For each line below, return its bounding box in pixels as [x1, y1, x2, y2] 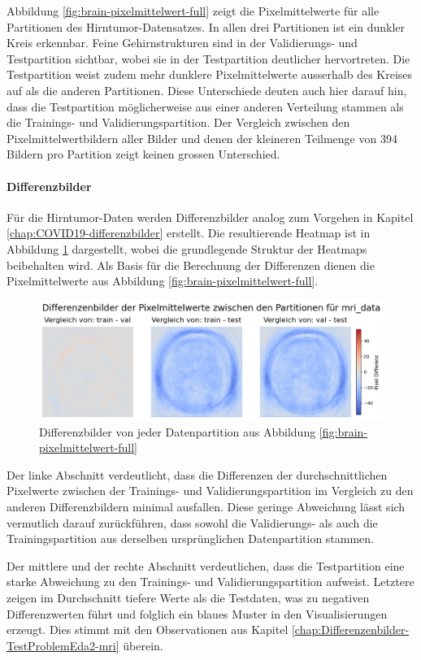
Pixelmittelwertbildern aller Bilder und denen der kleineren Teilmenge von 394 [7, 129, 397, 146]
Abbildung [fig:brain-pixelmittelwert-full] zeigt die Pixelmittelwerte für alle [7, 2, 380, 19]
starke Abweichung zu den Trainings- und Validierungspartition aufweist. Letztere [7, 573, 414, 590]
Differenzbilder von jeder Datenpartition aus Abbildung [39, 423, 316, 440]
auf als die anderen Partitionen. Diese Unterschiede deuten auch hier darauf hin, [7, 81, 407, 98]
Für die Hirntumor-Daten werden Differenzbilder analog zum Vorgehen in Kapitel [7, 208, 414, 225]
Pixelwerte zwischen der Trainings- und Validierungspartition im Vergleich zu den [7, 482, 414, 499]
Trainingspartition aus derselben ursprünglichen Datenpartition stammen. [7, 530, 375, 547]
